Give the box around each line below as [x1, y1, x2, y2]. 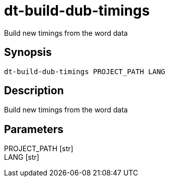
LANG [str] [4, 153, 39, 162]
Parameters [4, 123, 63, 136]
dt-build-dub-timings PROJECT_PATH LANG [4, 67, 165, 76]
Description [4, 84, 64, 97]
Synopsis [4, 46, 52, 59]
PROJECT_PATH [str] [4, 144, 73, 153]
